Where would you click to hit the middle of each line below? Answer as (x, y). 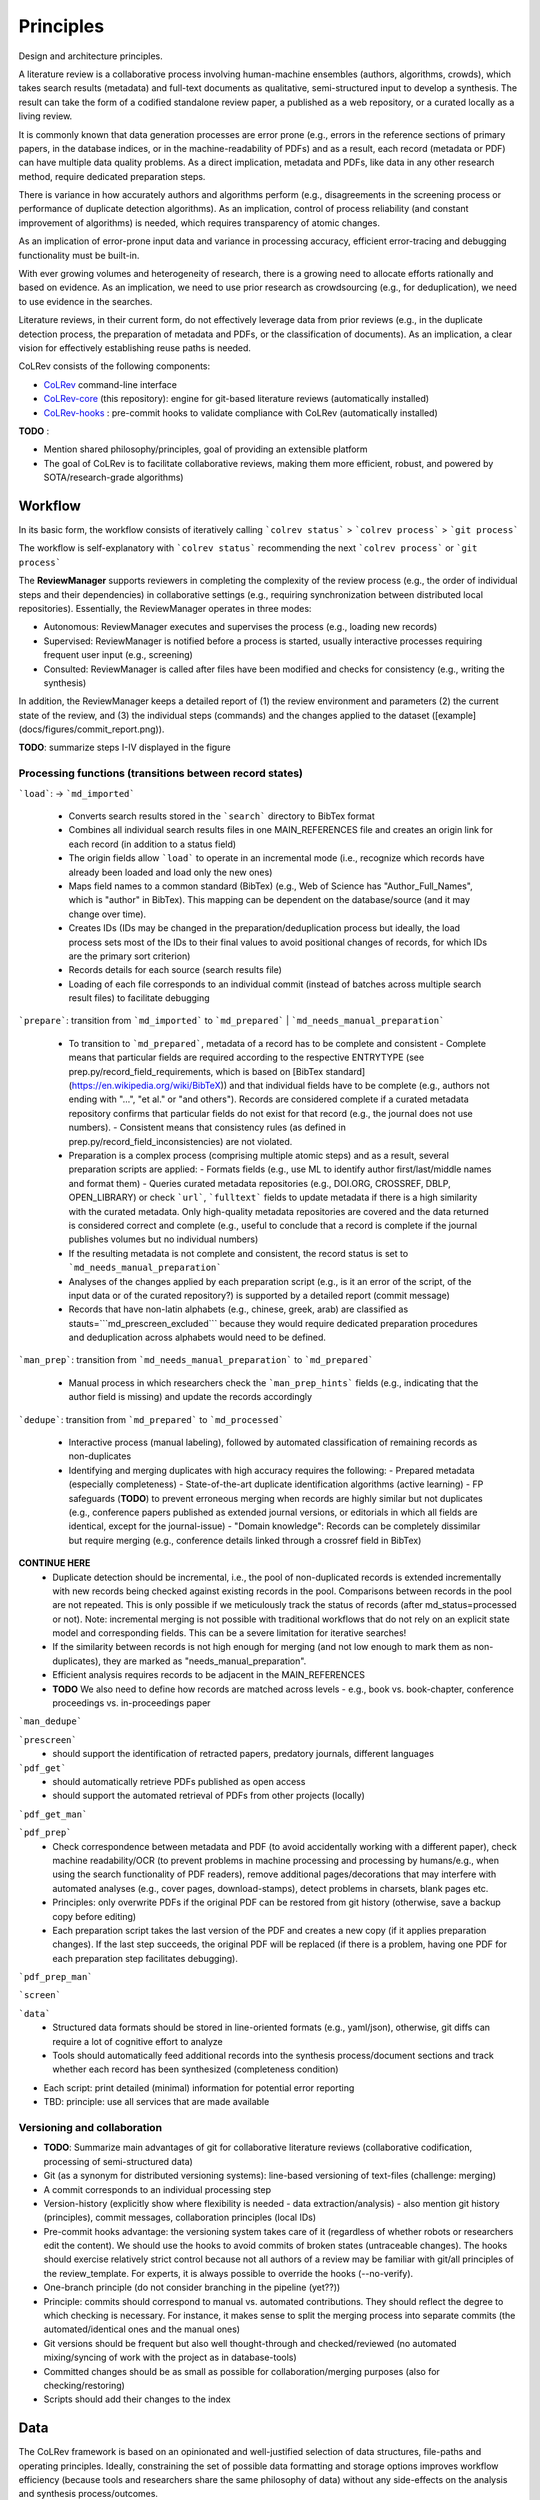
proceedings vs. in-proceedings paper (131, 1703)
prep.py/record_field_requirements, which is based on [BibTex (196, 1071)
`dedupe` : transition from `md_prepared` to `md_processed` (151, 1419)
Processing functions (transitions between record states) (161, 773)
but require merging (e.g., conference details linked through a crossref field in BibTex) (245, 1540)
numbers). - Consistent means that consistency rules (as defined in (207, 1127)
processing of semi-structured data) (118, 2161)
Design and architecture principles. (91, 56)
